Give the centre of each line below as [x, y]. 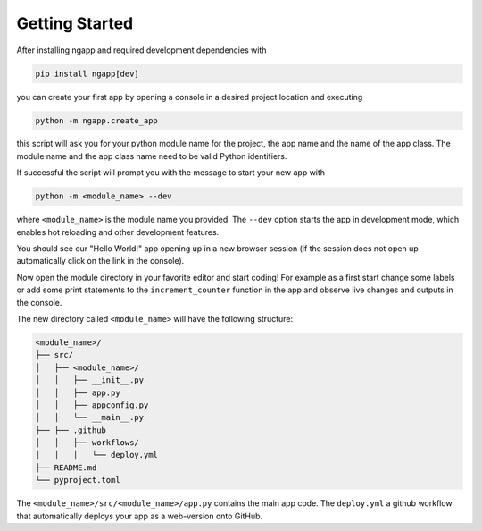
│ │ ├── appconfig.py [92, 405]
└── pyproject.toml [78, 480]
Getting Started [75, 23]
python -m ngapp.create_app [96, 120]
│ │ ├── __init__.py [90, 380]
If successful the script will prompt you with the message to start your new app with [171, 173]
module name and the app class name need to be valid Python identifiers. [152, 156]
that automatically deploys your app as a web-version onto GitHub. [140, 516]
